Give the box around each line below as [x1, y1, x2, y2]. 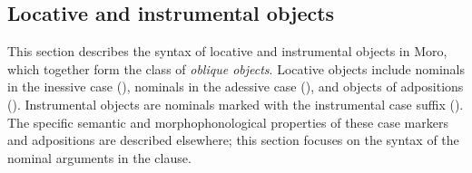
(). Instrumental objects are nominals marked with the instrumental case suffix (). [7, 94, 464, 113]
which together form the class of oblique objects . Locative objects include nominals [7, 59, 465, 78]
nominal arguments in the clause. [7, 148, 192, 167]
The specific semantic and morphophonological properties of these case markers [7, 112, 448, 131]
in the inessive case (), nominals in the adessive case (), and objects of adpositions [7, 77, 464, 96]
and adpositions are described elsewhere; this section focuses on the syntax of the [7, 130, 459, 149]
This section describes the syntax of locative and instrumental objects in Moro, [7, 42, 447, 61]
